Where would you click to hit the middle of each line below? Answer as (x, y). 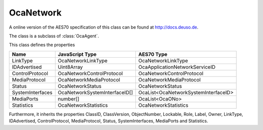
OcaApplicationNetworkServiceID (177, 67)
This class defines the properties (42, 45)
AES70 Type (153, 54)
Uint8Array (70, 67)
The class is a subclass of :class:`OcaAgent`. (54, 36)
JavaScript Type (77, 54)
